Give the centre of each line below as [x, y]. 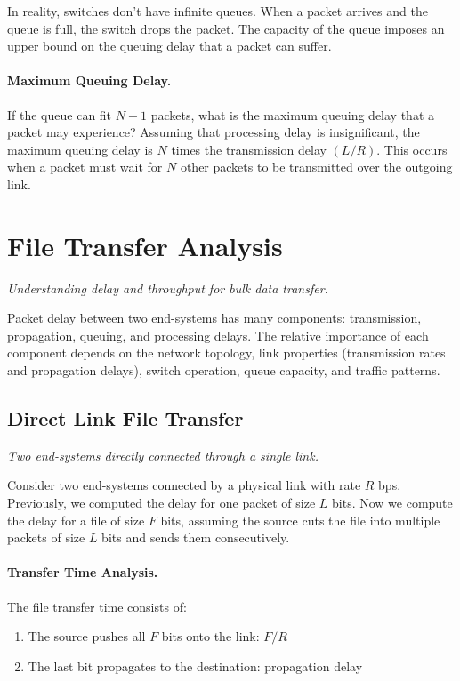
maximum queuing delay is [80, 149]
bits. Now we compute [392, 503]
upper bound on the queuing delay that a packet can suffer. [169, 46]
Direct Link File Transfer [125, 418]
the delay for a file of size [76, 520]
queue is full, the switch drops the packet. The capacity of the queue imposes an [226, 28]
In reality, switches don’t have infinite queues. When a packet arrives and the [218, 11]
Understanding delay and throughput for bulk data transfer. [168, 288]
